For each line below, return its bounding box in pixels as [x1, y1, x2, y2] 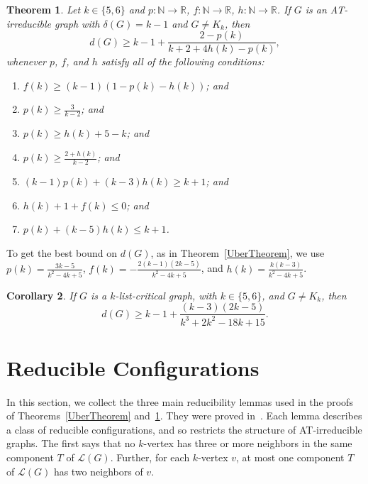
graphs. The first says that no [6, 436, 135, 451]
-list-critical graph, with [115, 287, 217, 302]
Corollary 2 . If [6, 287, 76, 302]
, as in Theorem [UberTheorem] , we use [150, 245, 325, 260]
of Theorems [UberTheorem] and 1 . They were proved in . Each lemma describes [6, 408, 362, 423]
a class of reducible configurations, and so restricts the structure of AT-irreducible [6, 422, 362, 436]
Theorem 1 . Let [6, 2, 81, 16]
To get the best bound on [6, 245, 118, 260]
